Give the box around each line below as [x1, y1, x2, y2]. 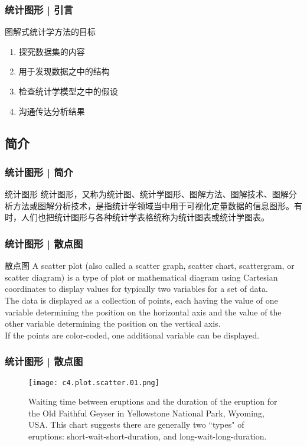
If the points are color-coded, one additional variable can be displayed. [5, 328, 260, 341]
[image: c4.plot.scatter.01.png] [28, 378, 159, 387]
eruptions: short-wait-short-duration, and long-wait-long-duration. [28, 430, 267, 442]
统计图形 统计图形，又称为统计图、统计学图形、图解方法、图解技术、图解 [5, 188, 289, 200]
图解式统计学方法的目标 [5, 25, 96, 38]
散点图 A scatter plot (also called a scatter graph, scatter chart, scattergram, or [5, 259, 295, 272]
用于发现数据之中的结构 [18, 65, 110, 77]
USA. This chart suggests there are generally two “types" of [28, 418, 244, 431]
